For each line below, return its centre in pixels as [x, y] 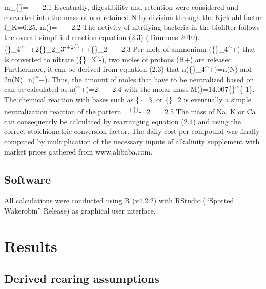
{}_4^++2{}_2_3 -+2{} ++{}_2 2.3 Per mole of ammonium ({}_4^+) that [130, 48]
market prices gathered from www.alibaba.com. [78, 151]
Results [31, 246]
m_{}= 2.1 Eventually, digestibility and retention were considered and [121, 7]
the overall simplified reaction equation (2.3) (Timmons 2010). [102, 37]
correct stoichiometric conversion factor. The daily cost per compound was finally [132, 131]
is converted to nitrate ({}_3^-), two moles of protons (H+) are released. [119, 59]
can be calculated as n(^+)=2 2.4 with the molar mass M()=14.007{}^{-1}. [129, 89]
